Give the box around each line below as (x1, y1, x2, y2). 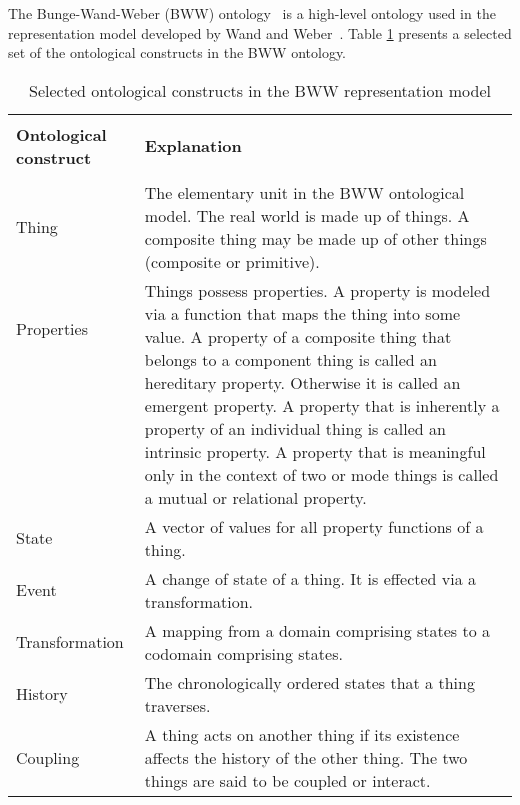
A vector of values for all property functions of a (144, 514, 484, 538)
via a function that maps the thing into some (144, 301, 461, 325)
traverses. (144, 693, 211, 717)
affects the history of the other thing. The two (144, 745, 468, 769)
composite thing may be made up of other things (144, 226, 487, 250)
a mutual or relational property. (144, 485, 367, 509)
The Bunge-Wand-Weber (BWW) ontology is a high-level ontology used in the (8, 3, 496, 23)
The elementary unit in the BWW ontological (144, 180, 465, 204)
